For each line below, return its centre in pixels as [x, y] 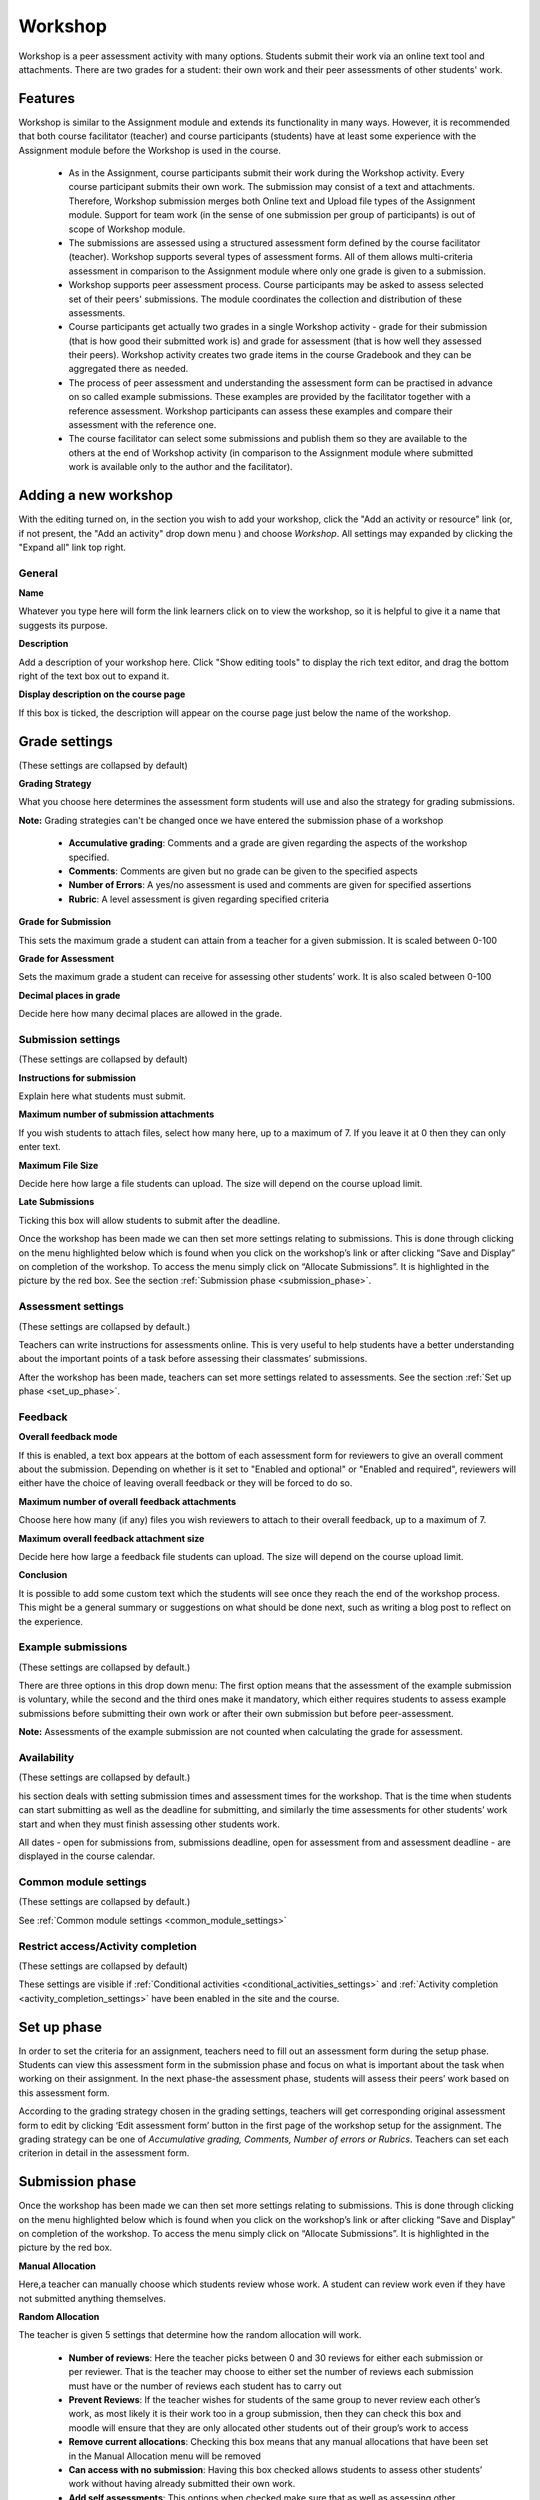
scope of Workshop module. [127, 229]
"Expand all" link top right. [72, 547]
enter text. [40, 1147]
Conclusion [43, 1575]
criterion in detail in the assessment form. [104, 2153]
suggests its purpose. [63, 625]
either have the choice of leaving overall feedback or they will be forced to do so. [185, 1483]
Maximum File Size [58, 1165]
